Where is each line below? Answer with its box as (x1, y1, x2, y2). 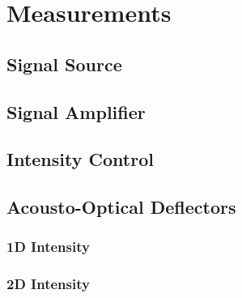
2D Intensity (6, 274, 90, 294)
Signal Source (6, 51, 122, 76)
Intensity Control (6, 147, 154, 172)
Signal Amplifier (6, 99, 146, 124)
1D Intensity (6, 236, 90, 257)
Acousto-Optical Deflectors (6, 194, 236, 219)
